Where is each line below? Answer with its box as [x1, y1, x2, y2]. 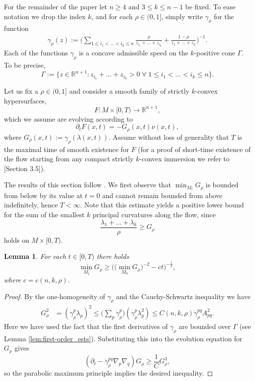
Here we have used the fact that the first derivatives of [4, 321, 168, 331]
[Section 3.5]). [4, 163, 46, 173]
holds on [4, 234, 29, 245]
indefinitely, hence [4, 200, 58, 210]
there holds [97, 251, 129, 261]
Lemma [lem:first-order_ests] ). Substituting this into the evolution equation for [4, 333, 243, 343]
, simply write [161, 11, 203, 21]
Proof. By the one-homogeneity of [4, 291, 105, 301]
